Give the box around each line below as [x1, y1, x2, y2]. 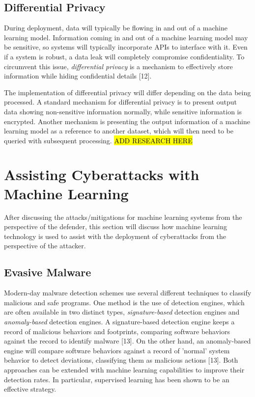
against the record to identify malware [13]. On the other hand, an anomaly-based [4, 336, 251, 346]
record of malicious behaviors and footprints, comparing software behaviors [4, 326, 230, 336]
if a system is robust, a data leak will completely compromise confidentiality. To [4, 51, 245, 61]
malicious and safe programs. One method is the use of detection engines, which [4, 297, 245, 307]
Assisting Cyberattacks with [4, 164, 199, 184]
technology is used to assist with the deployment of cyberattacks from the [4, 231, 227, 241]
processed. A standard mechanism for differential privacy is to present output [4, 97, 237, 107]
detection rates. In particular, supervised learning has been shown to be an [4, 374, 229, 384]
